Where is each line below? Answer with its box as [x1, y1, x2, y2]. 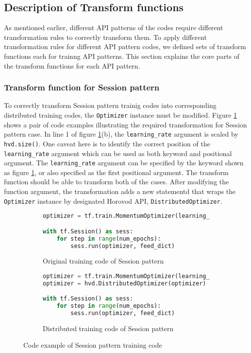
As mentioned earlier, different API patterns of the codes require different [4, 22, 223, 33]
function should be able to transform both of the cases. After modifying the [4, 176, 229, 187]
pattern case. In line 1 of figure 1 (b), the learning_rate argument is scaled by [4, 129, 238, 139]
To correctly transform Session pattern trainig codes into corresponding [4, 100, 217, 110]
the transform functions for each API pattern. [4, 60, 140, 71]
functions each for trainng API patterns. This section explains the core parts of [4, 51, 240, 61]
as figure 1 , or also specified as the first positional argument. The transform [4, 167, 229, 177]
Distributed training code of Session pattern [43, 323, 174, 334]
